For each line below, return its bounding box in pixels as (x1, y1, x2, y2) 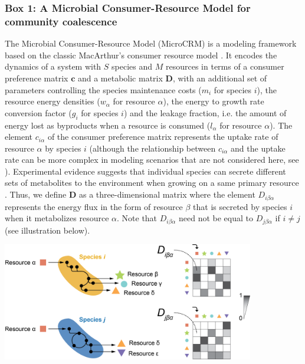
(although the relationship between (89, 142, 216, 154)
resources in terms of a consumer (165, 60, 284, 73)
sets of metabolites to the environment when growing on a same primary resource (5, 176, 299, 189)
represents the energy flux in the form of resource (5, 200, 183, 212)
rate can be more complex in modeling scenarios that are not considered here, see (5, 153, 299, 166)
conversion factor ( (5, 106, 72, 119)
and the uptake (231, 142, 286, 154)
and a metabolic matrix (77, 71, 163, 84)
